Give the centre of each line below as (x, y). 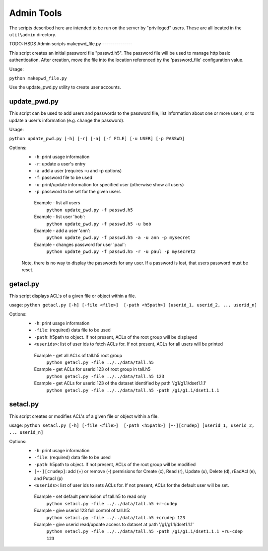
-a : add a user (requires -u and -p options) (78, 170)
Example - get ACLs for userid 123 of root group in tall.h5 (92, 369)
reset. (28, 270)
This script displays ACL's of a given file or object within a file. (73, 296)
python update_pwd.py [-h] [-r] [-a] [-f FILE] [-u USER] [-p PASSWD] (97, 139)
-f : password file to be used (63, 178)
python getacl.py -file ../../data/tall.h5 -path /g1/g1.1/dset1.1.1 (133, 390)
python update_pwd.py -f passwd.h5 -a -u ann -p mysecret (118, 238)
